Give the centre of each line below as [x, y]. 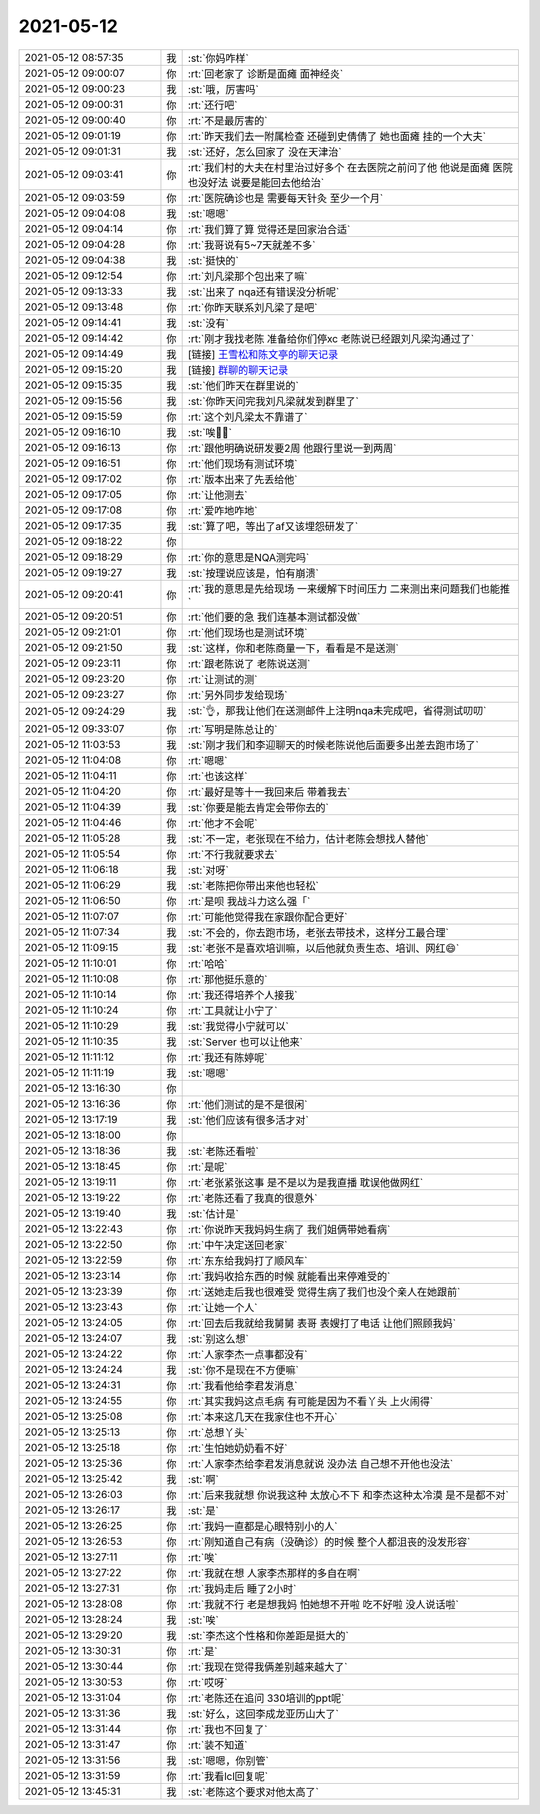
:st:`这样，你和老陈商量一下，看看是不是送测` [293, 648]
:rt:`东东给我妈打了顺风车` [247, 1260]
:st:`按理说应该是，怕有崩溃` [253, 573]
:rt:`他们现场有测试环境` [242, 463]
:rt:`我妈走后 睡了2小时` [242, 1588]
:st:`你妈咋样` [218, 58]
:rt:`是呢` [207, 1167]
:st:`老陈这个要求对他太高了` [253, 1792]
